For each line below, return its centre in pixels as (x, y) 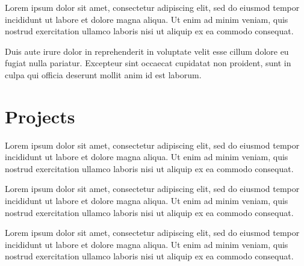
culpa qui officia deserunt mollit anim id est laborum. (103, 74)
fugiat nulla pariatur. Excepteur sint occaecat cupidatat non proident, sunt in (148, 63)
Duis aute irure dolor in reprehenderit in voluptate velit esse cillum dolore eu (147, 51)
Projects (40, 116)
